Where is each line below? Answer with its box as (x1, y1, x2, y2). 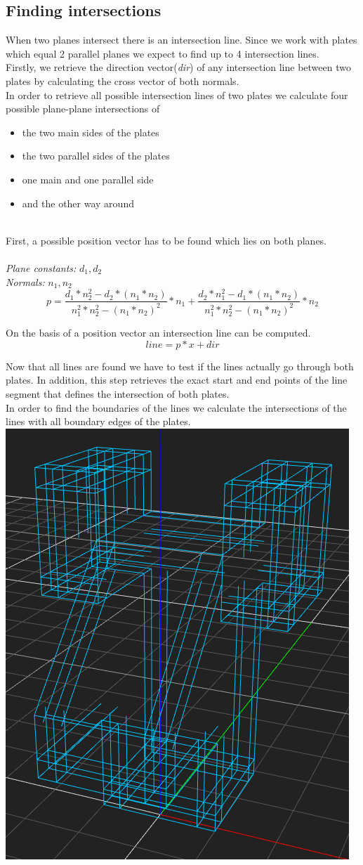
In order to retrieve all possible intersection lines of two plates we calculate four (6, 87, 348, 102)
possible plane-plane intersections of (6, 101, 160, 116)
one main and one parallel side (22, 171, 154, 186)
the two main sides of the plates (22, 124, 159, 139)
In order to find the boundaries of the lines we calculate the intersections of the (6, 400, 347, 415)
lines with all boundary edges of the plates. (6, 414, 191, 429)
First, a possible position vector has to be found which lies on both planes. (6, 233, 327, 247)
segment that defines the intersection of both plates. (6, 386, 230, 401)
